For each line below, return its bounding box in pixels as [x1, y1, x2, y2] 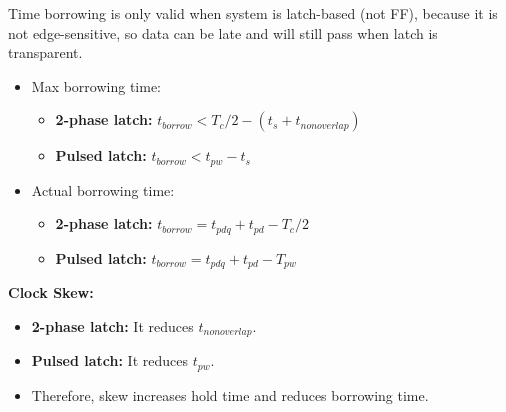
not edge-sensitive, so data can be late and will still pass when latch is [8, 22, 438, 43]
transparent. [8, 42, 83, 63]
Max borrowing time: [31, 75, 162, 96]
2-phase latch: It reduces [31, 315, 194, 336]
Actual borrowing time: [31, 179, 175, 200]
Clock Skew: [8, 282, 94, 303]
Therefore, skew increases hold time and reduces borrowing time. [31, 384, 429, 405]
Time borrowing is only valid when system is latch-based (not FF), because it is [8, 3, 498, 23]
